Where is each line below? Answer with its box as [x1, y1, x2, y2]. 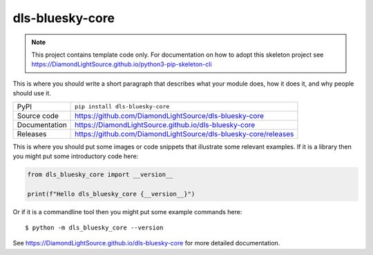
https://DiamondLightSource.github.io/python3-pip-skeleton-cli [31, 60, 212, 68]
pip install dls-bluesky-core [75, 103, 170, 110]
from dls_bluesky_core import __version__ [27, 170, 173, 178]
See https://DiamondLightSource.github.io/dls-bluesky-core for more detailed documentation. [12, 239, 280, 247]
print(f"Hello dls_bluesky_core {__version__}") [27, 190, 195, 198]
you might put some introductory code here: [12, 152, 139, 160]
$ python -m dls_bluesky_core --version [25, 224, 164, 232]
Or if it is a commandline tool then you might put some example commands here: [12, 207, 242, 216]
